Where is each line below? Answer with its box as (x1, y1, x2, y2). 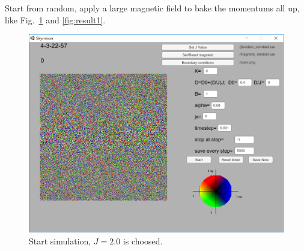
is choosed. (123, 234, 163, 247)
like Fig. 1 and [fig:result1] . (5, 13, 106, 26)
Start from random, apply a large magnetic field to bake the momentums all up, (5, 2, 300, 14)
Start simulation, (29, 234, 91, 247)
